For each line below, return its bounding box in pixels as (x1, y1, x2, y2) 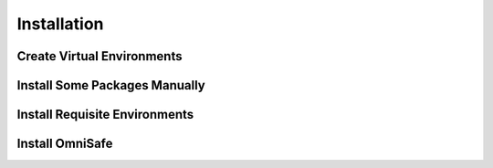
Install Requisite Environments (16, 107, 194, 122)
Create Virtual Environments (16, 48, 183, 64)
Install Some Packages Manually (16, 78, 205, 93)
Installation (16, 14, 104, 34)
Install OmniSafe (16, 136, 113, 152)
